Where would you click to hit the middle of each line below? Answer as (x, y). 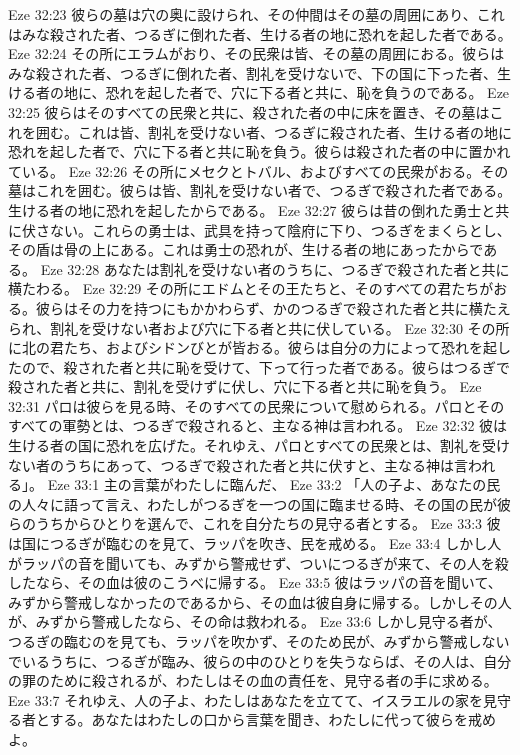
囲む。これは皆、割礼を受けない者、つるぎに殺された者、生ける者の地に (273, 131)
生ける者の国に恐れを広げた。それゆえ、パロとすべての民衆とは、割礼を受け (259, 445)
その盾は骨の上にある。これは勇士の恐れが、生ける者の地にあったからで (246, 249)
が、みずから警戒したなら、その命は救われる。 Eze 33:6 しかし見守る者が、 (255, 621)
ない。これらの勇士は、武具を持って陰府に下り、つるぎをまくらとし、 (280, 229)
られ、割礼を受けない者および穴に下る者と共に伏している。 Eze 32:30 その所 (259, 327)
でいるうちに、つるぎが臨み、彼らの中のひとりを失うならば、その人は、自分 (260, 660)
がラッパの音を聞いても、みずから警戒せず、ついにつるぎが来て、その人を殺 (258, 562)
